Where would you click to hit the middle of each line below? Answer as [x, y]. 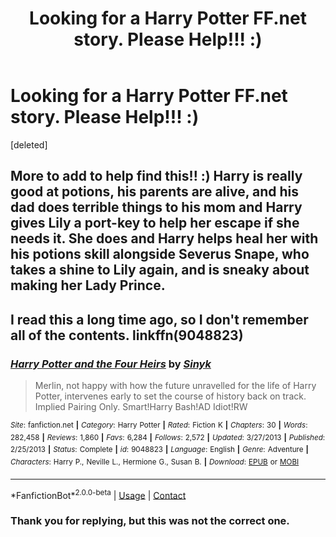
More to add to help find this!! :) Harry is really [156, 176]
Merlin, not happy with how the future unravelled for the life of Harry [175, 386]
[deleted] [29, 144]
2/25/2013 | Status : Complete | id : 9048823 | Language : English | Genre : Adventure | [159, 450]
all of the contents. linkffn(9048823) [127, 335]
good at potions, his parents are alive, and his [155, 192]
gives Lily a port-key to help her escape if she [155, 223]
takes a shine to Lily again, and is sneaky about [160, 270]
